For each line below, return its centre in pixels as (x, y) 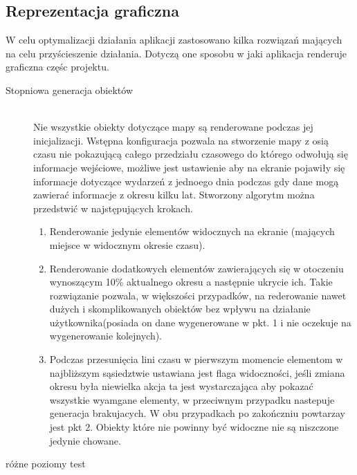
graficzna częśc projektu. (57, 67)
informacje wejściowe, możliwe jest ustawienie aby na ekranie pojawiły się (189, 167)
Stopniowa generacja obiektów (69, 90)
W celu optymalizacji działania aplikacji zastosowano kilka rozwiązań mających (174, 40)
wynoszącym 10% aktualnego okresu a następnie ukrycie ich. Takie (191, 282)
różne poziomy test (46, 464)
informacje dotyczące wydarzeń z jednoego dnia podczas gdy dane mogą (186, 181)
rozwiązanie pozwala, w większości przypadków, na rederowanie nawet (198, 295)
